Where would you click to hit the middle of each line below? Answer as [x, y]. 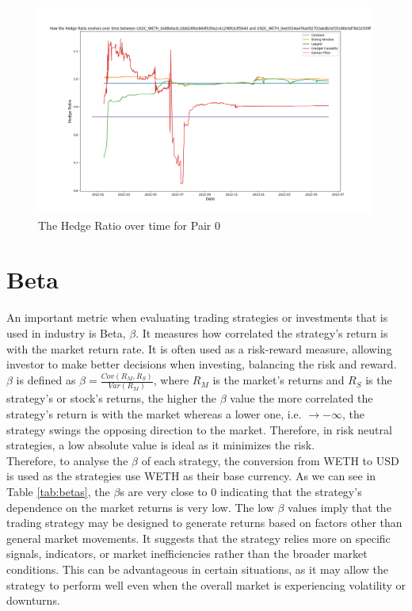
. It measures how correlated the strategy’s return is [262, 333]
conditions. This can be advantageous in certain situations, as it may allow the [197, 569]
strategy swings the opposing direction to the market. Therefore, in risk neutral [199, 429]
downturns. [33, 600]
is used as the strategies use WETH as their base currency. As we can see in [191, 476]
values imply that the [340, 507]
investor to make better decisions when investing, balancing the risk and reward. [202, 364]
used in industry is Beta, [66, 333]
